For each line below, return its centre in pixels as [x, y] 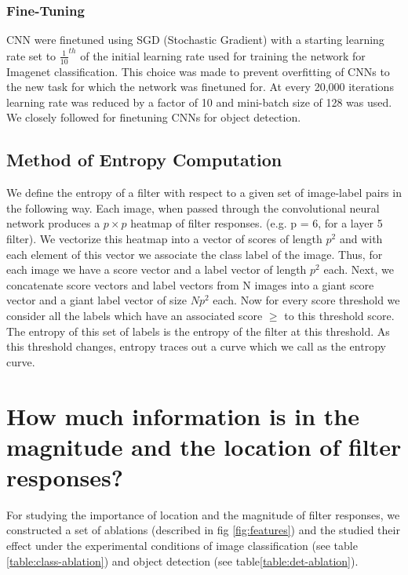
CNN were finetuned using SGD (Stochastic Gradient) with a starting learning [195, 40]
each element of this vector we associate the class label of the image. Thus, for [195, 254]
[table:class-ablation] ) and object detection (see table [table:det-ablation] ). [182, 560]
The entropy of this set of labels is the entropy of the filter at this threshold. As [198, 331]
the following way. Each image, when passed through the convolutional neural [193, 207]
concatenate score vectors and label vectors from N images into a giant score [190, 284]
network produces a [53, 223]
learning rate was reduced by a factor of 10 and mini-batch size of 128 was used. [199, 102]
